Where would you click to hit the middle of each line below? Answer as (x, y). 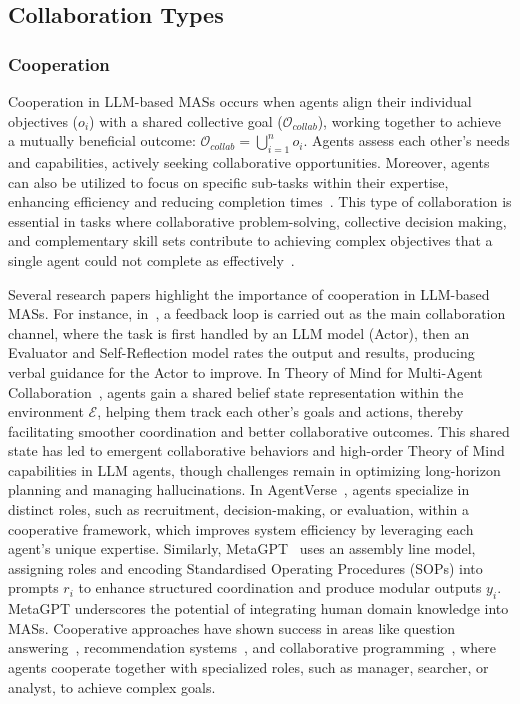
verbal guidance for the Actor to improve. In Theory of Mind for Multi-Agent (245, 371)
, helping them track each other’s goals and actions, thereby (280, 411)
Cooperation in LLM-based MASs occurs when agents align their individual (240, 101)
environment (46, 411)
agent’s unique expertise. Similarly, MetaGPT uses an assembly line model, (242, 548)
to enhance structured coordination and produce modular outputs (280, 587)
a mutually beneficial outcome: (102, 140)
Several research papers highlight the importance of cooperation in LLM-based (249, 293)
